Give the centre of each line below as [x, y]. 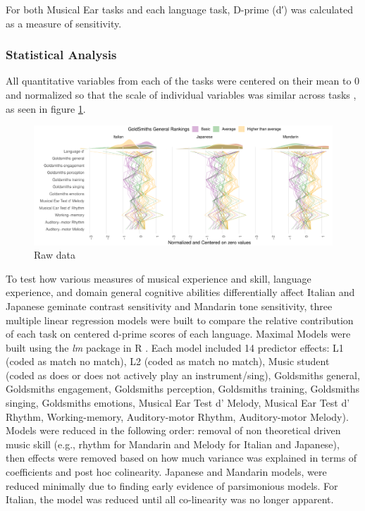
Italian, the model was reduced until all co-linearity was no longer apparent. [170, 499]
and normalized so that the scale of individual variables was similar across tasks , [181, 94]
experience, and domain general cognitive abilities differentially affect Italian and [180, 292]
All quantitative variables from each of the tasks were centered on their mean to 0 [183, 81]
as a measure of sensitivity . [64, 23]
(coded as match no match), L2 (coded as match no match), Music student [168, 361]
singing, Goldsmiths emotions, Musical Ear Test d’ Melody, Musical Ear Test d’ [178, 403]
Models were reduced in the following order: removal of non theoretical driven [173, 430]
